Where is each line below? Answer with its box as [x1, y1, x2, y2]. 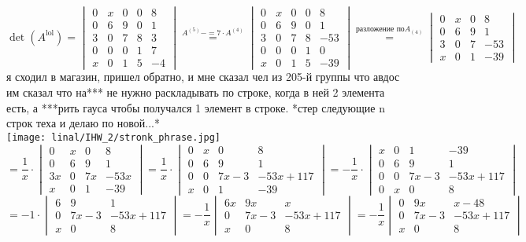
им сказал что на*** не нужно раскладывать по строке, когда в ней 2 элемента [6, 83, 385, 100]
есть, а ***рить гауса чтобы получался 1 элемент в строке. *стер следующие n [6, 99, 385, 115]
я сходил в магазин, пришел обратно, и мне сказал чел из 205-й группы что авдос [6, 68, 400, 85]
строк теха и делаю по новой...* [6, 115, 160, 131]
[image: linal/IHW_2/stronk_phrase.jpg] [6, 131, 221, 143]
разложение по [355, 25, 405, 34]
